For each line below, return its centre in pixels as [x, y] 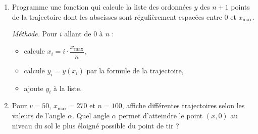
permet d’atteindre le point [161, 116]
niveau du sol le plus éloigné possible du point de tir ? [95, 125]
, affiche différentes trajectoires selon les [183, 105]
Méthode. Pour [35, 34]
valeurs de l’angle [39, 116]
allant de [78, 34]
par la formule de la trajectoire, [135, 70]
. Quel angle [91, 116]
